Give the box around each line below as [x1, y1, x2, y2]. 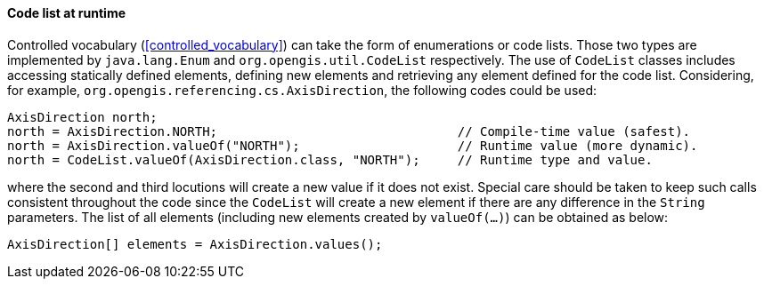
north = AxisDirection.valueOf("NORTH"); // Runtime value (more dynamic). [7, 138, 698, 153]
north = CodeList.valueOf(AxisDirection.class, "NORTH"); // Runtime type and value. [7, 152, 653, 167]
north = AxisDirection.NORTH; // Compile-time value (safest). [7, 123, 691, 139]
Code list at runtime [7, 5, 126, 20]
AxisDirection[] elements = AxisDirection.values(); [7, 236, 383, 251]
